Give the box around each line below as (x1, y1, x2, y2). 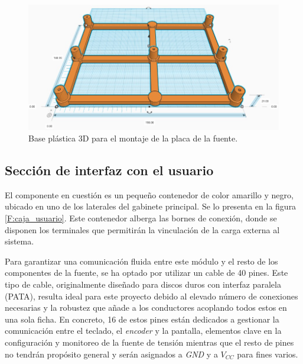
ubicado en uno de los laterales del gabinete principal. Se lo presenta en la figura (5, 200, 297, 212)
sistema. (5, 235, 34, 247)
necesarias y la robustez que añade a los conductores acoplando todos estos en (5, 301, 287, 314)
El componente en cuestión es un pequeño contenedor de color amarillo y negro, (5, 188, 294, 201)
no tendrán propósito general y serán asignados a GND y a (5, 347, 218, 360)
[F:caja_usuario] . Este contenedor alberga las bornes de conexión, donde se (5, 212, 277, 224)
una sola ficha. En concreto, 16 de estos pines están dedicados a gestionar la (5, 313, 279, 325)
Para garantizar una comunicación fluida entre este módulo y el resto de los (5, 255, 278, 267)
